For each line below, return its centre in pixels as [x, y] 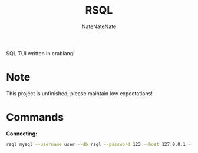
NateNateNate [99, 26]
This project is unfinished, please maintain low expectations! [80, 93]
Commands [35, 117]
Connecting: [22, 134]
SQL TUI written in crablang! [40, 53]
